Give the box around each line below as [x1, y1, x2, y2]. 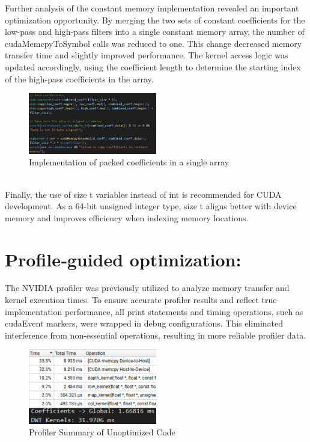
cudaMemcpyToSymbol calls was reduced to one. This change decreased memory [5, 37, 302, 49]
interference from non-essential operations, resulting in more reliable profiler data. [5, 328, 306, 341]
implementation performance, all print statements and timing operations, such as [5, 305, 303, 318]
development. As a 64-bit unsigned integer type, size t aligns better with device [5, 200, 297, 212]
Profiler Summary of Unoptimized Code [29, 426, 175, 438]
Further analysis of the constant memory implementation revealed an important [5, 2, 299, 14]
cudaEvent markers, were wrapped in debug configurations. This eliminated [5, 317, 284, 330]
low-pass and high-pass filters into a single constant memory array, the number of [5, 25, 305, 38]
